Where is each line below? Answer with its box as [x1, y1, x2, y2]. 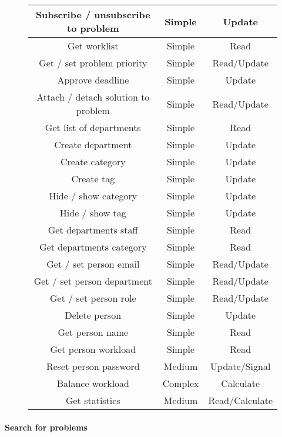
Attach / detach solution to [36, 90, 150, 104]
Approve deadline [57, 73, 129, 86]
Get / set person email [46, 257, 140, 271]
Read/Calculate [208, 393, 273, 407]
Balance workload [56, 376, 130, 390]
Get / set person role [50, 291, 136, 305]
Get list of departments [45, 121, 141, 134]
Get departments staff [48, 223, 138, 236]
